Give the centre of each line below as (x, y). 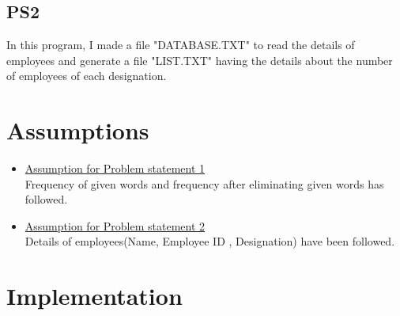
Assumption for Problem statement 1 (115, 168)
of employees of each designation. (87, 76)
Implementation (94, 296)
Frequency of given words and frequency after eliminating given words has (204, 183)
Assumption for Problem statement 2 (115, 225)
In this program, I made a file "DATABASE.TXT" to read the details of (181, 45)
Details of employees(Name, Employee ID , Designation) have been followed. (210, 241)
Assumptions (78, 130)
